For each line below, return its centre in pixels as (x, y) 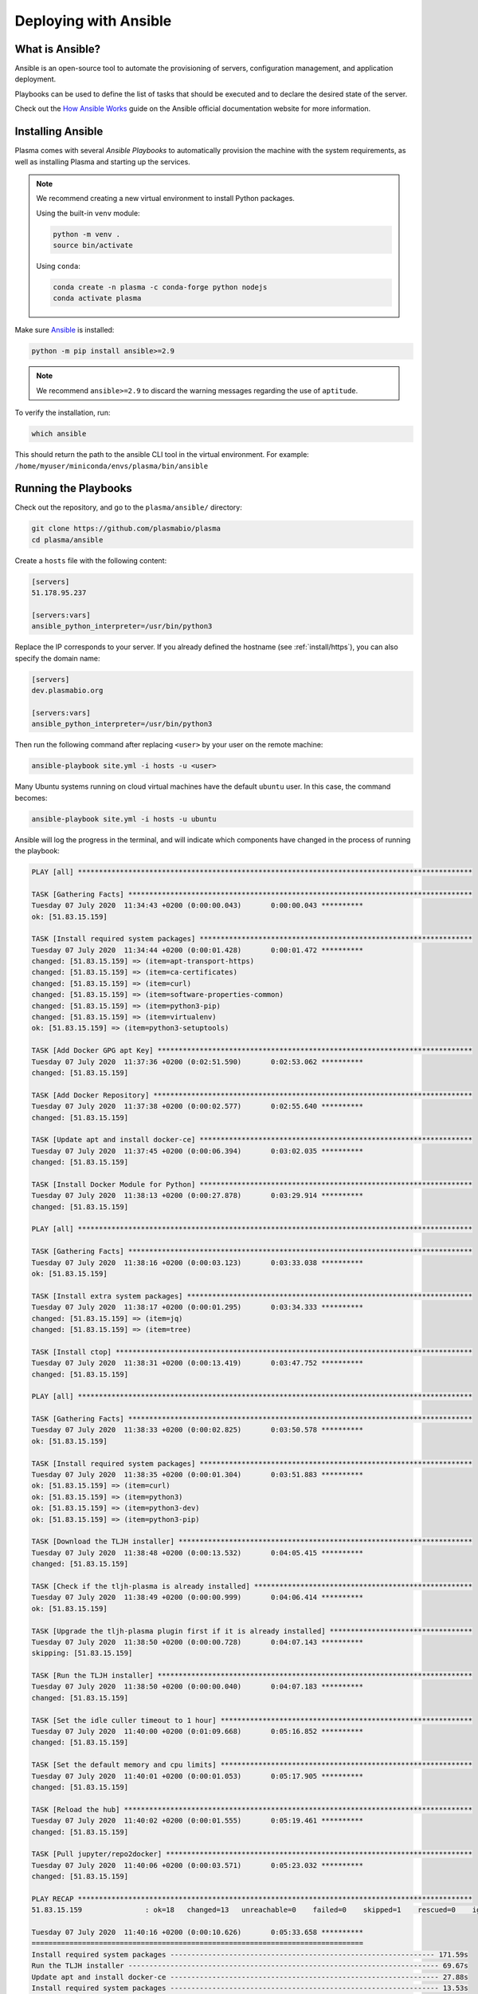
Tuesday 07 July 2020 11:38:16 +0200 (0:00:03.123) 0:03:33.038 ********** (198, 1263)
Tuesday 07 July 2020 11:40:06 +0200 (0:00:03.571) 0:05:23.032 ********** (198, 1865)
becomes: (31, 798)
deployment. (35, 79)
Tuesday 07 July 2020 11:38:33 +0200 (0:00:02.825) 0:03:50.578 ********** (198, 1430)
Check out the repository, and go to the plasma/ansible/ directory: (128, 507)
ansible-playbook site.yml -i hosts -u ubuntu (124, 819)
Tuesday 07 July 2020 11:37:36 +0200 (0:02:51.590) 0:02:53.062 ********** (198, 1062)
